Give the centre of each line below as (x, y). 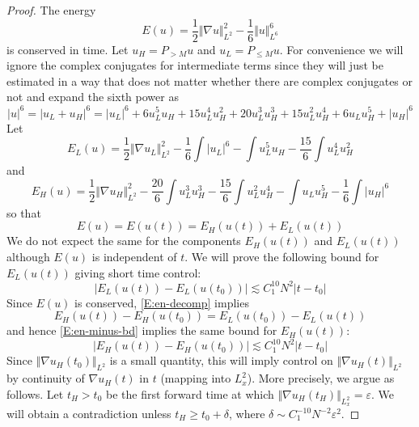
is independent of (134, 257)
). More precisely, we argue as (321, 378)
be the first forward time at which (190, 393)
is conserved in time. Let (68, 49)
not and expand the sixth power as (93, 97)
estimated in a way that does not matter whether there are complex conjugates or (210, 80)
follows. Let (35, 393)
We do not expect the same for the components (124, 241)
